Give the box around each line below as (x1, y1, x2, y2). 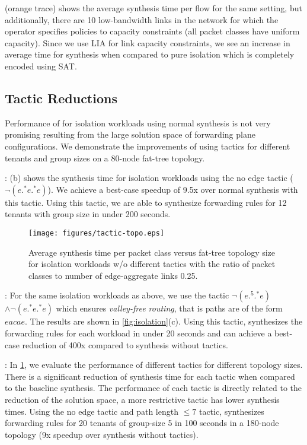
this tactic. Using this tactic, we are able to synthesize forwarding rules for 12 (5, 196, 287, 208)
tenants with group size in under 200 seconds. (5, 208, 171, 220)
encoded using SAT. (5, 59, 77, 72)
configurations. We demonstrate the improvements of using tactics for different (5, 139, 290, 152)
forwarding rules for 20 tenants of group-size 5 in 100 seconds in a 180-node (5, 417, 279, 429)
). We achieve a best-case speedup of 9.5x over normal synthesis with (47, 183, 298, 195)
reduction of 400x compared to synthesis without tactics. (22, 338, 228, 351)
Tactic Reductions (5, 88, 117, 107)
